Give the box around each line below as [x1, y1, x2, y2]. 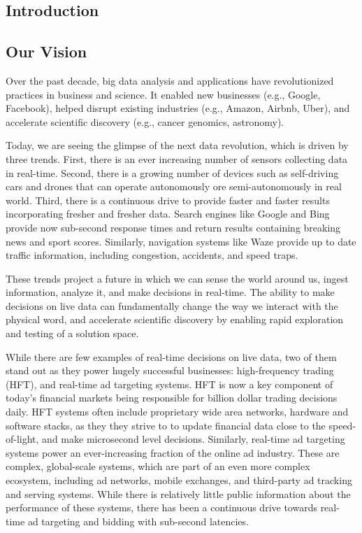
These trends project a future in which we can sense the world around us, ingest [6, 271, 349, 285]
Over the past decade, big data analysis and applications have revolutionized [6, 73, 334, 87]
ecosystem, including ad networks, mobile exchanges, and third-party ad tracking [6, 473, 352, 488]
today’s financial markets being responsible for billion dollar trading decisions [6, 390, 338, 405]
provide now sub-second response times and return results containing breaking [6, 220, 341, 234]
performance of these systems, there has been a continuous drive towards [6, 500, 317, 515]
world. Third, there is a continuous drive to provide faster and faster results [6, 192, 330, 207]
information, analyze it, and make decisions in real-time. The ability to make [6, 285, 335, 299]
